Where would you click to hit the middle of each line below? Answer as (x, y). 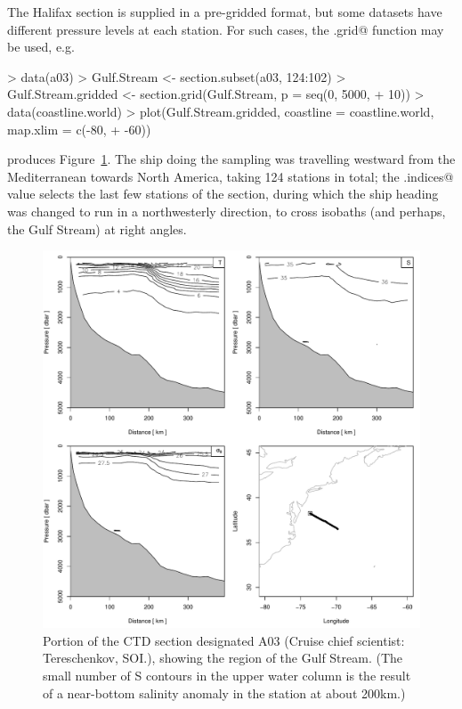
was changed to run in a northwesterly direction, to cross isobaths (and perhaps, (227, 211)
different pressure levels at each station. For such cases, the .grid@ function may (226, 29)
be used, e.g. (41, 47)
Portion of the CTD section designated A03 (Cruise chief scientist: (224, 640)
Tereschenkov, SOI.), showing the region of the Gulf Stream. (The (223, 658)
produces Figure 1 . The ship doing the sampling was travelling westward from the (231, 159)
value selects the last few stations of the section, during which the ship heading (223, 194)
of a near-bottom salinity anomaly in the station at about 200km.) (224, 693)
